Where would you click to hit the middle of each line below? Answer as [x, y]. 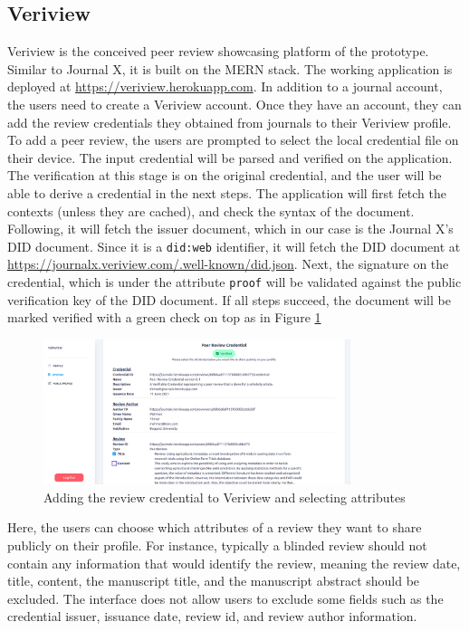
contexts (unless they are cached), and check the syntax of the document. [211, 210]
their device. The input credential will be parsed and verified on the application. [230, 157]
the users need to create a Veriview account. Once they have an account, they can [234, 104]
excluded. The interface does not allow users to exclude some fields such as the [225, 598]
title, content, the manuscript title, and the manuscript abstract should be [214, 581]
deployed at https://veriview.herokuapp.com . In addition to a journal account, [225, 86]
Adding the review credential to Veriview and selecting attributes [225, 497]
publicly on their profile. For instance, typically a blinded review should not [217, 545]
